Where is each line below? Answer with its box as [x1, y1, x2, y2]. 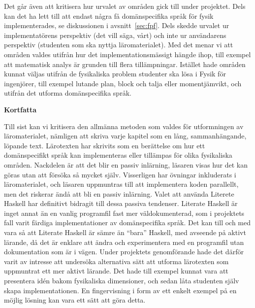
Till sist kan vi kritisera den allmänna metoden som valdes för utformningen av [4, 121, 244, 131]
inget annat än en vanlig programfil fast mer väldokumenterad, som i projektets [4, 207, 245, 218]
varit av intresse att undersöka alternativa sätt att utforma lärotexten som [4, 256, 229, 266]
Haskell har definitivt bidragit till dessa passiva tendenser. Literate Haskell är [4, 198, 238, 208]
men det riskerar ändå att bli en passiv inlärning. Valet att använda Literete [4, 188, 234, 199]
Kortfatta [4, 104, 37, 114]
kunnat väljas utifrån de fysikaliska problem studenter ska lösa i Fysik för [4, 68, 226, 79]
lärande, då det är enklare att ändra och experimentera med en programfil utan [4, 237, 244, 247]
